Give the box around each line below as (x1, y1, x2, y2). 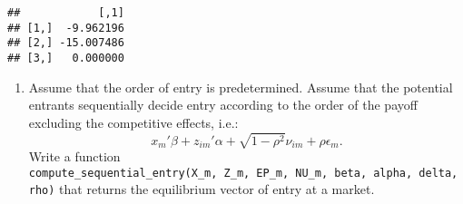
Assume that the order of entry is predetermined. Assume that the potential (28, 77, 453, 96)
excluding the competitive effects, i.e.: (28, 112, 239, 131)
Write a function (28, 147, 121, 166)
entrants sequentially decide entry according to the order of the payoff (28, 95, 418, 114)
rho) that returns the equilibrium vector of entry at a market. (28, 180, 375, 199)
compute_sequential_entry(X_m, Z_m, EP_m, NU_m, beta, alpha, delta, (28, 166, 458, 180)
